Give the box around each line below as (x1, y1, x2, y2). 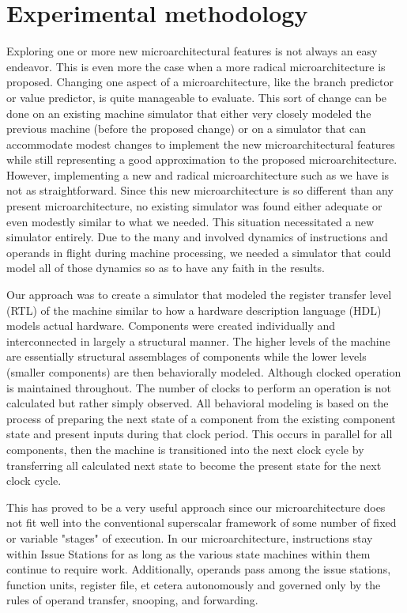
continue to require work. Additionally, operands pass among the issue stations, (6, 561, 391, 577)
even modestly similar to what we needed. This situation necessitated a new (6, 213, 375, 229)
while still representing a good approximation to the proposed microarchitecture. (6, 151, 398, 168)
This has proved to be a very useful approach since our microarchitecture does (6, 498, 386, 515)
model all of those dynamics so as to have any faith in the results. (6, 259, 325, 276)
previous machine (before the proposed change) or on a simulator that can (6, 120, 367, 137)
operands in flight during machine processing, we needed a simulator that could (6, 244, 391, 260)
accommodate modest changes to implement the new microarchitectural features (6, 135, 395, 152)
